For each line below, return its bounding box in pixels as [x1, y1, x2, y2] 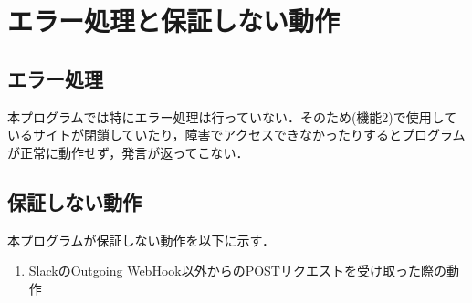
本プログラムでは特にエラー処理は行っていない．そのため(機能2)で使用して [7, 107, 457, 126]
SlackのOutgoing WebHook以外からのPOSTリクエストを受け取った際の [28, 261, 446, 280]
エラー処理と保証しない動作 [7, 2, 341, 39]
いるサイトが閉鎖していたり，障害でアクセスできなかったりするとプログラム [7, 125, 466, 144]
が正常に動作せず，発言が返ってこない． [7, 142, 249, 162]
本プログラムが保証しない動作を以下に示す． [7, 230, 276, 249]
